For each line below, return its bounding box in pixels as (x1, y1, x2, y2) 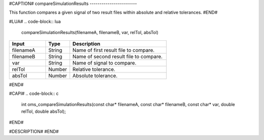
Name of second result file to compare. (72, 53, 163, 60)
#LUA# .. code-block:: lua (9, 18, 61, 24)
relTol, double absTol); (21, 108, 66, 114)
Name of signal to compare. (72, 59, 137, 66)
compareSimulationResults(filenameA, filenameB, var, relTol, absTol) (21, 30, 158, 35)
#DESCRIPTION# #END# (9, 128, 59, 134)
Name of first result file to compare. (72, 47, 155, 53)
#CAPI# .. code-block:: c (9, 90, 59, 96)
